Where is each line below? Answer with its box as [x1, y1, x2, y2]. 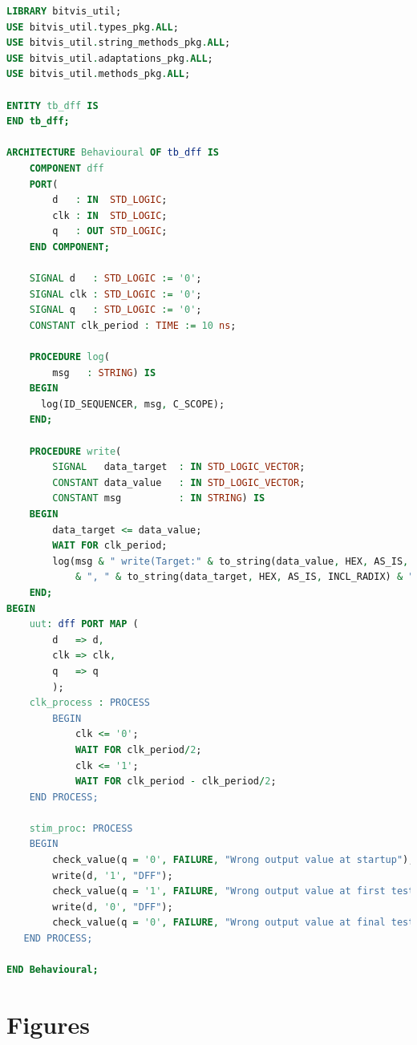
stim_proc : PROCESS [29, 822, 133, 834]
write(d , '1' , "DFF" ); [52, 869, 173, 881]
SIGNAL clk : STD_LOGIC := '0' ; [29, 288, 202, 300]
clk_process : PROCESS [29, 697, 151, 709]
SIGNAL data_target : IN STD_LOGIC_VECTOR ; [52, 461, 306, 473]
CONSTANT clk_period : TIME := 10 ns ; [29, 319, 237, 331]
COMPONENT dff [29, 162, 104, 174]
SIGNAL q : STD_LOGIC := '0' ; [29, 304, 202, 316]
